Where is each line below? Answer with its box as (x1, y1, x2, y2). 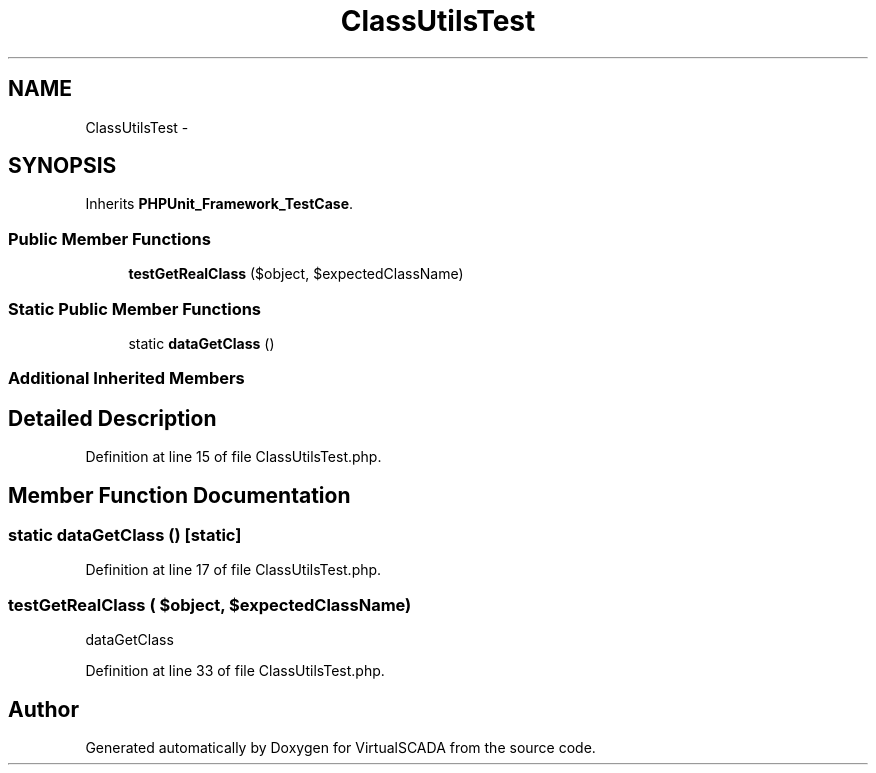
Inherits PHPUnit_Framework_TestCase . (85, 195, 354, 213)
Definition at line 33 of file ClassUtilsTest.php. (85, 662, 385, 680)
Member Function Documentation (8, 482, 351, 508)
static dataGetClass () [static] (8, 525, 242, 545)
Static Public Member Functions (8, 298, 262, 319)
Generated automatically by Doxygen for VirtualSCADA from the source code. (85, 738, 596, 756)
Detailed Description (8, 405, 217, 431)
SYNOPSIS (8, 153, 117, 179)
